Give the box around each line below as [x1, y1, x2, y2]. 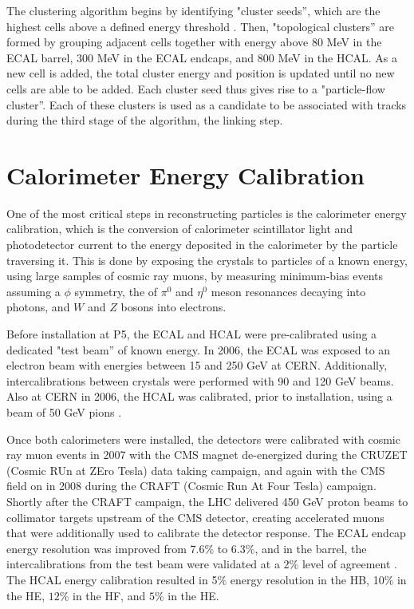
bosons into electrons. [120, 299, 227, 315]
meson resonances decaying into [211, 283, 366, 299]
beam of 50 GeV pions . [6, 404, 122, 420]
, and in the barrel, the [254, 540, 367, 556]
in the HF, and [73, 587, 146, 603]
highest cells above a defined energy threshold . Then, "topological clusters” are [6, 18, 395, 34]
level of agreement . [302, 556, 397, 572]
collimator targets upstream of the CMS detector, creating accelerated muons [6, 508, 384, 525]
